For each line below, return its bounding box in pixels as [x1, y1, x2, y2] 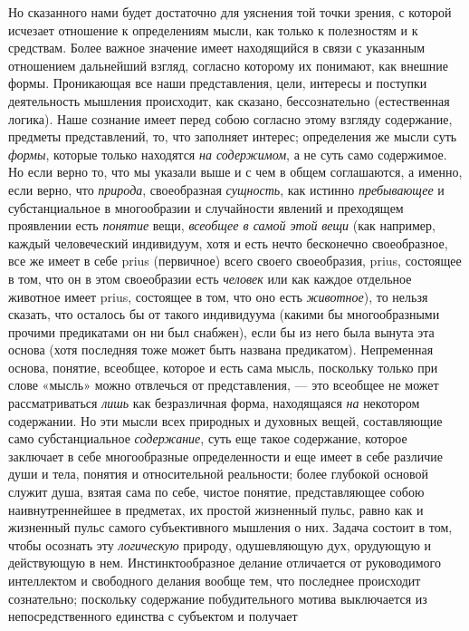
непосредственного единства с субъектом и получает [8, 607, 298, 626]
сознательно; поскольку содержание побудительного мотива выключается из [8, 588, 427, 607]
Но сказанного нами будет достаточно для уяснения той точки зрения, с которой [8, 3, 452, 21]
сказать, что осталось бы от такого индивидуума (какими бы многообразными [8, 305, 440, 324]
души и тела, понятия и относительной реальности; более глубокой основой [8, 464, 429, 483]
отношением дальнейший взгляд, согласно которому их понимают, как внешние [8, 55, 448, 74]
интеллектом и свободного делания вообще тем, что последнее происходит [8, 571, 421, 589]
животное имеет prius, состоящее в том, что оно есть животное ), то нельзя [8, 286, 428, 306]
